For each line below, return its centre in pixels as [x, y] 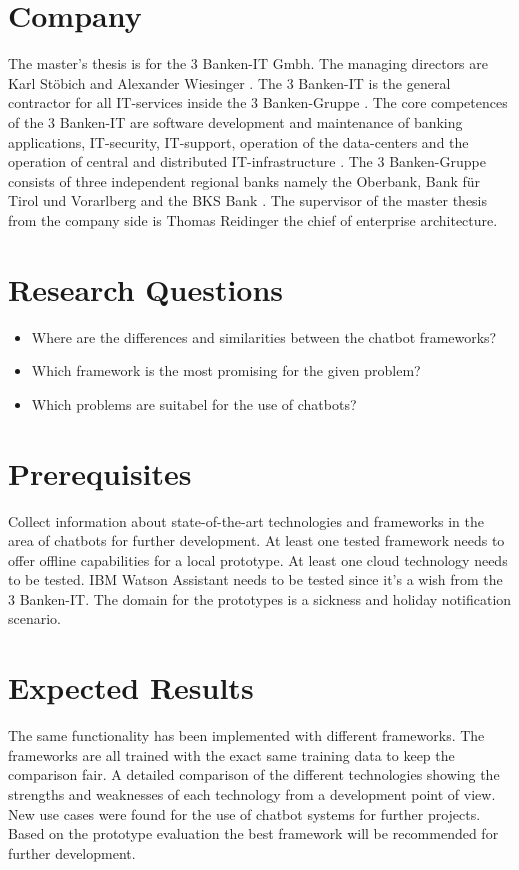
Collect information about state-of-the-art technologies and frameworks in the [246, 520]
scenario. [35, 618]
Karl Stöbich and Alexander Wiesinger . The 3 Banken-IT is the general [229, 82]
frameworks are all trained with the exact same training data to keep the [231, 754]
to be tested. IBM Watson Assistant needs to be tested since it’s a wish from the [255, 579]
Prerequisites [100, 472]
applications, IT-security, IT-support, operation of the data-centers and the [238, 141]
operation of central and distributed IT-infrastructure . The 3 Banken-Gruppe [247, 161]
